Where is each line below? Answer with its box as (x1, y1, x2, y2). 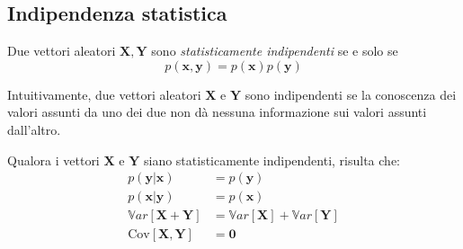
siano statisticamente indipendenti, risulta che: (143, 150, 400, 169)
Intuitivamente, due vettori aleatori (7, 84, 201, 103)
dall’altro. (7, 120, 61, 138)
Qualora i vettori (7, 150, 100, 169)
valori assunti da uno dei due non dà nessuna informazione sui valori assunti (7, 102, 427, 121)
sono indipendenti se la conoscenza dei (245, 84, 457, 103)
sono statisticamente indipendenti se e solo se (151, 41, 398, 60)
